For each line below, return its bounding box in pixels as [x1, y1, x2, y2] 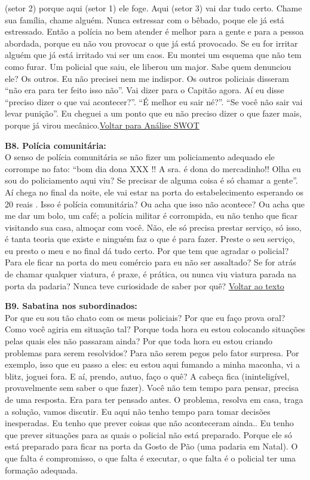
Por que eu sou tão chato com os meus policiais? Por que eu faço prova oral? [5, 311, 286, 323]
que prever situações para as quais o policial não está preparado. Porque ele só [5, 428, 292, 441]
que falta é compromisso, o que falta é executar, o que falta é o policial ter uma [5, 451, 296, 464]
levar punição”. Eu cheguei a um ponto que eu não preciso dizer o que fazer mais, [5, 107, 302, 120]
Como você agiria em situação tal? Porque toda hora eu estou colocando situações [5, 323, 305, 335]
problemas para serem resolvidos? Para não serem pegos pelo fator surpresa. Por [5, 346, 299, 359]
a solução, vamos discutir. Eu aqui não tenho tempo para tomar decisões [5, 405, 271, 417]
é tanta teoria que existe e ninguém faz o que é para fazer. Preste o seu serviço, [5, 233, 295, 245]
